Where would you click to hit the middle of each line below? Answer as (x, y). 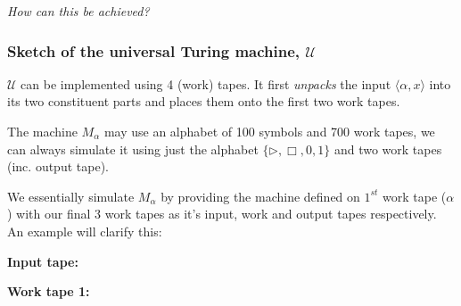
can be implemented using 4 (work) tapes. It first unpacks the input (206, 83)
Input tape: (43, 261)
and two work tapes (388, 149)
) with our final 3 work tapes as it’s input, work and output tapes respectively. (222, 214)
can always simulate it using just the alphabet (133, 149)
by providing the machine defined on (260, 196)
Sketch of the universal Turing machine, (154, 50)
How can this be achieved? (78, 11)
